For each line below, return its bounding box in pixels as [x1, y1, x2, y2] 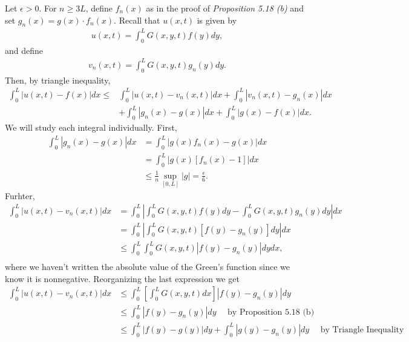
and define [5, 44, 44, 56]
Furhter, [5, 189, 35, 202]
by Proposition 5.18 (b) [227, 307, 315, 317]
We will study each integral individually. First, [5, 120, 177, 133]
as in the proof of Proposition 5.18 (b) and [146, 2, 304, 14]
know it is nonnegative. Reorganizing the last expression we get [5, 272, 240, 284]
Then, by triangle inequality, [5, 73, 111, 86]
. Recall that [114, 13, 160, 26]
